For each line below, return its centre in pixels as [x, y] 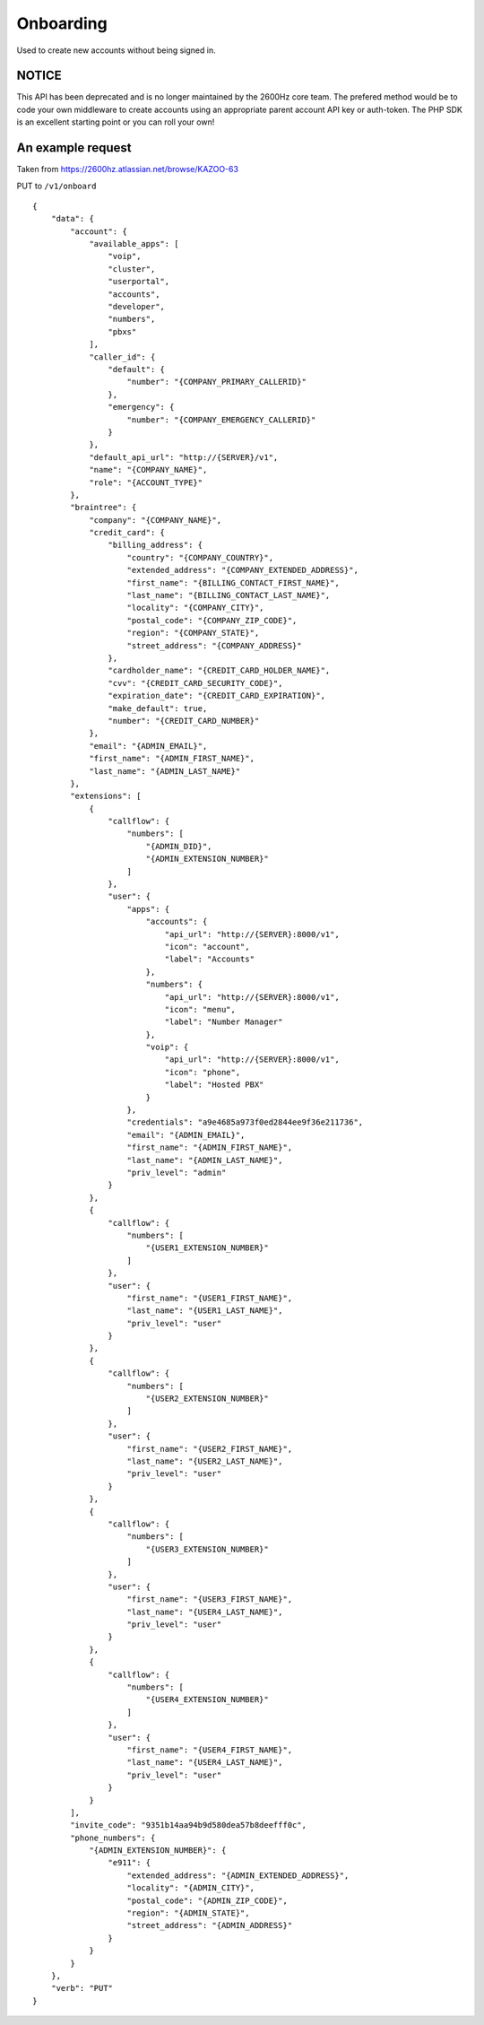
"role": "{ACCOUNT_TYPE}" [146, 482]
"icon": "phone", [203, 1072]
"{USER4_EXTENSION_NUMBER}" [207, 1700]
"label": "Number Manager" [224, 1022]
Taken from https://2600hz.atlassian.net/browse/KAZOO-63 [128, 169]
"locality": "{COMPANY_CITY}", [195, 608]
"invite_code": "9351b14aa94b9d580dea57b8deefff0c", [188, 1825]
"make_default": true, [158, 708]
